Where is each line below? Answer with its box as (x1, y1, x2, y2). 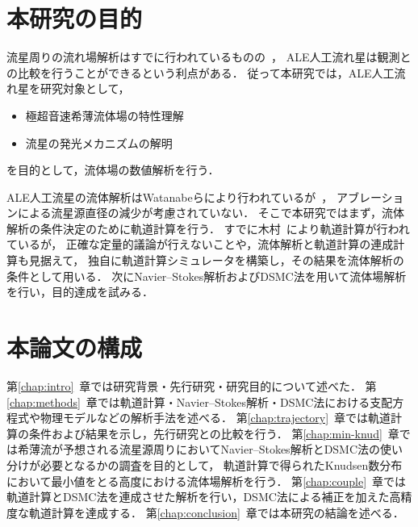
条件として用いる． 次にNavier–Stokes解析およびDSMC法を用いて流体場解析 (6, 267, 407, 284)
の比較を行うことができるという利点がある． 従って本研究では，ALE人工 (6, 64, 395, 81)
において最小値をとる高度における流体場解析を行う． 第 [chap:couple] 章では (6, 472, 407, 489)
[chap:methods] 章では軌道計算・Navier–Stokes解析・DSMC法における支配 (6, 393, 393, 410)
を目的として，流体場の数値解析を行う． (6, 161, 219, 178)
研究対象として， (40, 80, 130, 97)
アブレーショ (336, 188, 404, 205)
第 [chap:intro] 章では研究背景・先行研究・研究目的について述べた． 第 (6, 377, 377, 394)
